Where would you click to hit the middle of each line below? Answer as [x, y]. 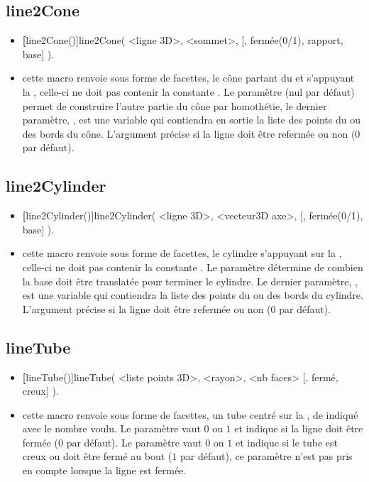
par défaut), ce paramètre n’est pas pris [266, 456]
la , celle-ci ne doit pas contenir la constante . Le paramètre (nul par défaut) [188, 91]
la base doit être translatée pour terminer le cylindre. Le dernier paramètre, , [190, 281]
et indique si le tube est [287, 442]
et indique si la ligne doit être [299, 428]
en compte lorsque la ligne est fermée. [104, 470]
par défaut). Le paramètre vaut [134, 442]
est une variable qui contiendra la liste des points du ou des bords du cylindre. [193, 295]
